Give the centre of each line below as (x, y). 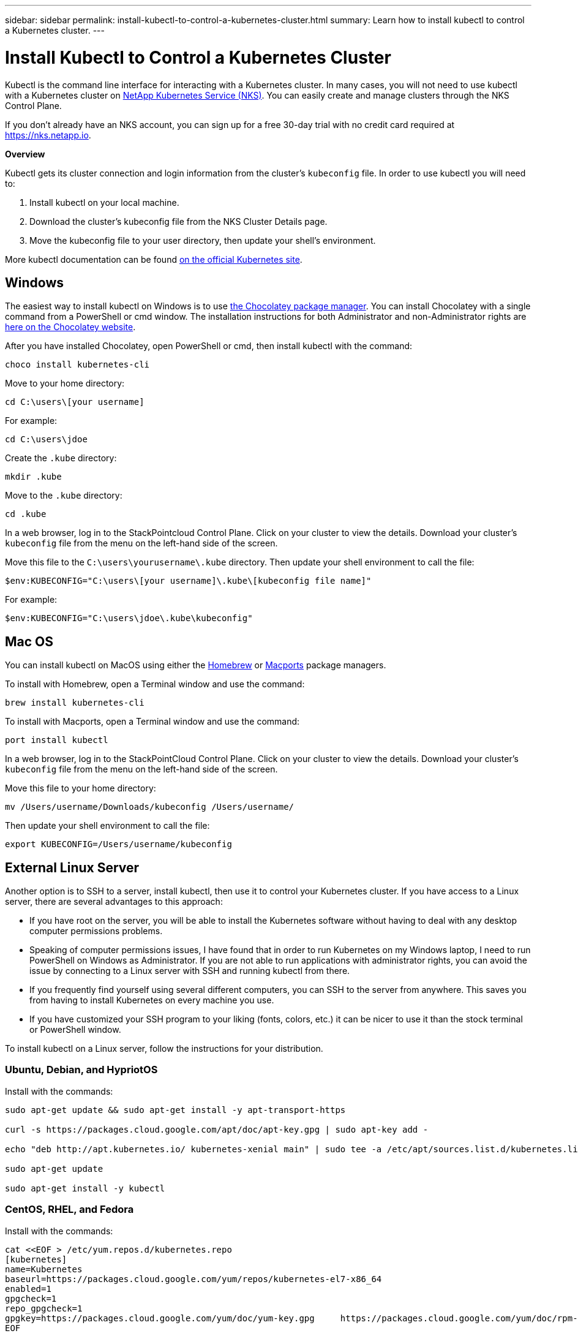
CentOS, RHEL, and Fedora (69, 1210)
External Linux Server (72, 867)
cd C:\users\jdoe (46, 440)
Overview (25, 154)
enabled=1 (28, 1289)
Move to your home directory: (65, 383)
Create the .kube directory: (61, 458)
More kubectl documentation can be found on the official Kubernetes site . (154, 259)
